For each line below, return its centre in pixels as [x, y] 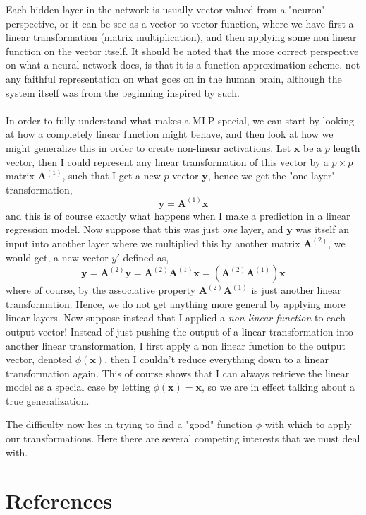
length [347, 147]
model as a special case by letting [78, 387]
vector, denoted [39, 359]
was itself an [322, 229]
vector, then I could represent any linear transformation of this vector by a [167, 161]
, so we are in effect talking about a [278, 387]
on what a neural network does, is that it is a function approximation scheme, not [183, 65]
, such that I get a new [111, 176]
